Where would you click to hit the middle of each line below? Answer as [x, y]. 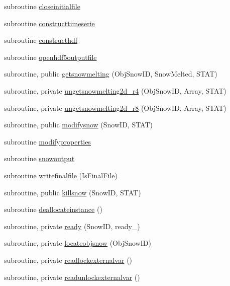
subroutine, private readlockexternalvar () [68, 260]
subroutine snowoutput [39, 158]
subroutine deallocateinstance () [53, 209]
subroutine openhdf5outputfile [50, 57]
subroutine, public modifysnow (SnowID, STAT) [79, 125]
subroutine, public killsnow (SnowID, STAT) [73, 192]
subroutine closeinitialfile [42, 6]
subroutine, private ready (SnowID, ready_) [72, 226]
